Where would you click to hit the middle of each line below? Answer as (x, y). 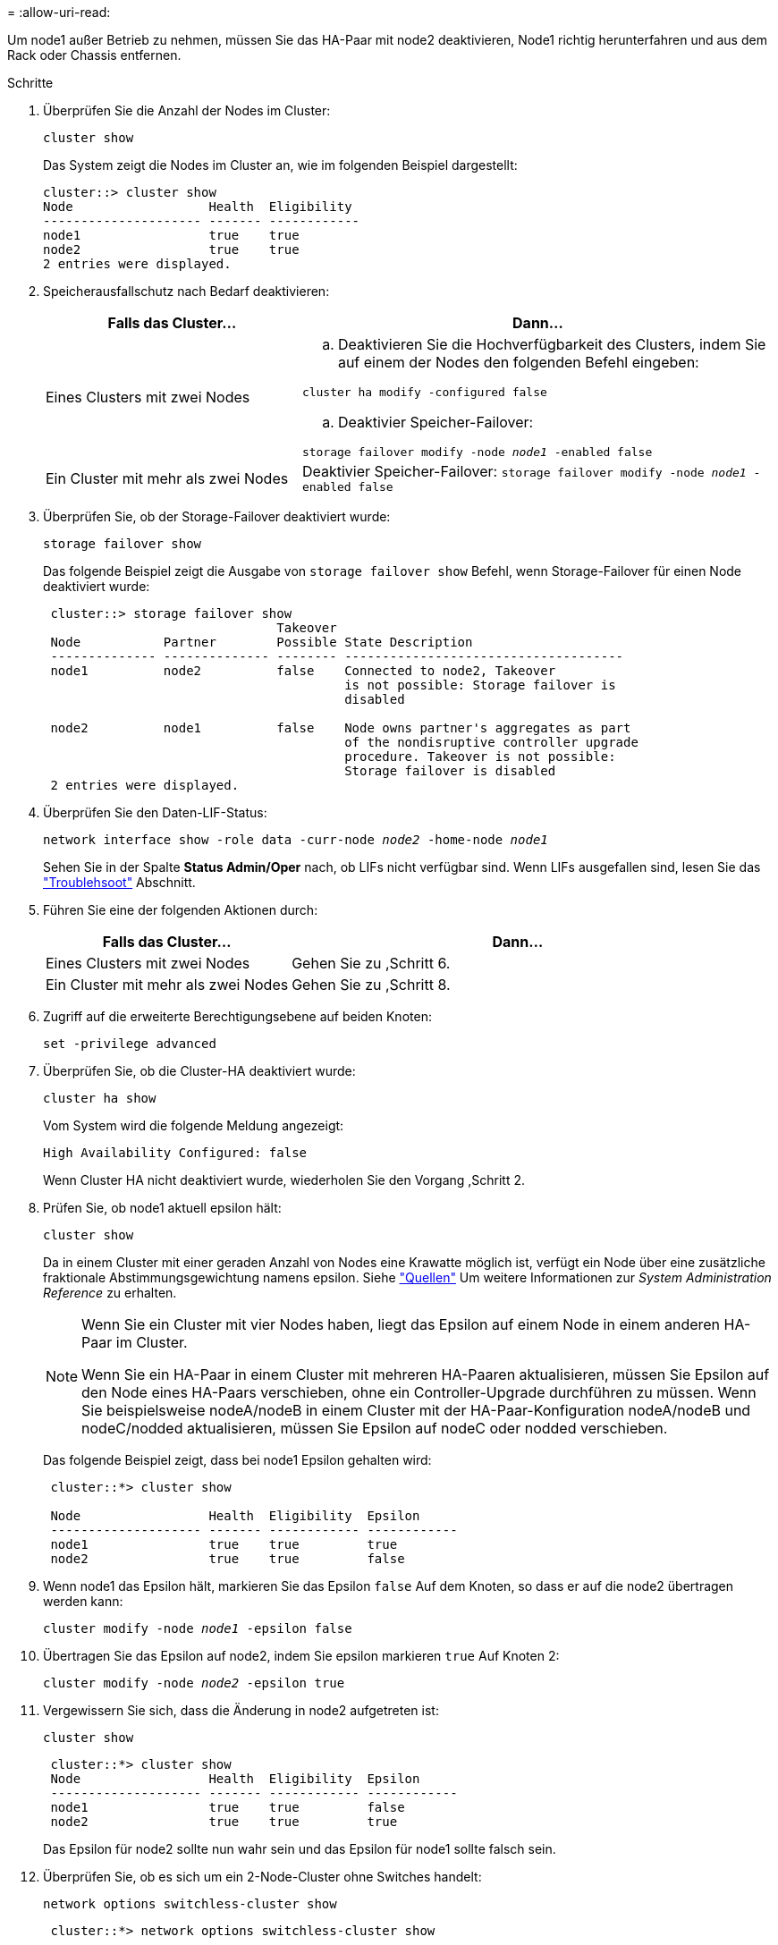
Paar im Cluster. (135, 1342)
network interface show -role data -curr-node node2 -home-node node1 (296, 840)
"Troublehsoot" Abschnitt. (119, 882)
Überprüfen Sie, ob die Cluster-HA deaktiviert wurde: (199, 1071)
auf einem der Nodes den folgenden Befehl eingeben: (518, 362)
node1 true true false (228, 1807)
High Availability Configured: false (175, 1153)
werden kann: (83, 1601)
